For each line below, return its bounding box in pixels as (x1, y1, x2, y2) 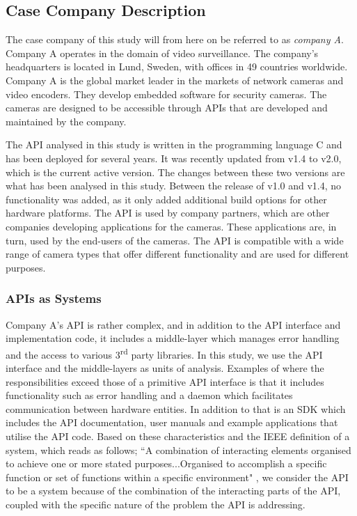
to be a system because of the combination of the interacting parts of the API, (6, 483, 341, 498)
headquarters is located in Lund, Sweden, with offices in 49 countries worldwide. (6, 59, 348, 74)
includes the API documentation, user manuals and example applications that (6, 415, 338, 430)
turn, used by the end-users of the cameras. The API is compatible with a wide (6, 233, 344, 247)
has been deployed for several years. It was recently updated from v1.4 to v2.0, (6, 150, 342, 165)
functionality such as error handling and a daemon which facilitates (6, 388, 293, 402)
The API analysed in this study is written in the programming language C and (6, 137, 342, 152)
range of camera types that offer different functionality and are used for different (6, 247, 349, 261)
